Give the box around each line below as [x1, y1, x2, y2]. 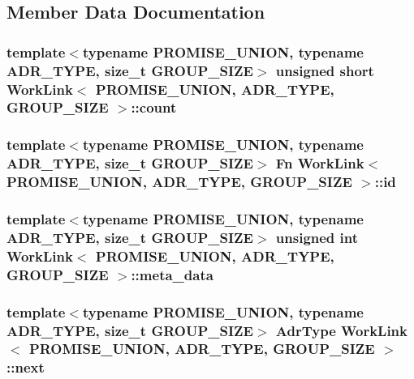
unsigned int [275, 227, 359, 247]
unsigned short [275, 60, 374, 80]
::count [131, 97, 177, 117]
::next [6, 357, 45, 377]
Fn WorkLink [275, 153, 364, 173]
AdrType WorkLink [275, 320, 408, 340]
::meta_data [131, 264, 213, 284]
